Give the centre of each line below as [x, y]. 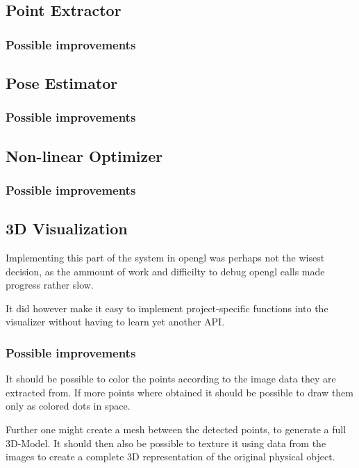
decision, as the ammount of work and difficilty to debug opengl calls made [165, 271]
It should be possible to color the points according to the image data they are [171, 379]
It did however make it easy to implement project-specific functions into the [167, 308]
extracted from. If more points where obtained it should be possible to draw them [180, 392]
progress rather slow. [50, 285]
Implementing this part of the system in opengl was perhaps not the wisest [165, 258]
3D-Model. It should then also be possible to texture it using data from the [166, 443]
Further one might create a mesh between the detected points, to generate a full [176, 429]
